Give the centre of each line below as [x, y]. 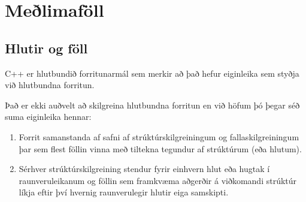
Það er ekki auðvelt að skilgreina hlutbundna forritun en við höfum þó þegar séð [152, 105]
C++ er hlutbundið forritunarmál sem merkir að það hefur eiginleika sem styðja [152, 73]
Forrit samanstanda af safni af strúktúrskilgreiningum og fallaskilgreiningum [159, 136]
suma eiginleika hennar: [48, 117]
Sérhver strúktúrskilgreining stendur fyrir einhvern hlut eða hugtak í [144, 169]
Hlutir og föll [46, 48]
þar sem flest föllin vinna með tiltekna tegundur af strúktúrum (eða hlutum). [160, 148]
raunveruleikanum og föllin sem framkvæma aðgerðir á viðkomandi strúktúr [158, 180]
